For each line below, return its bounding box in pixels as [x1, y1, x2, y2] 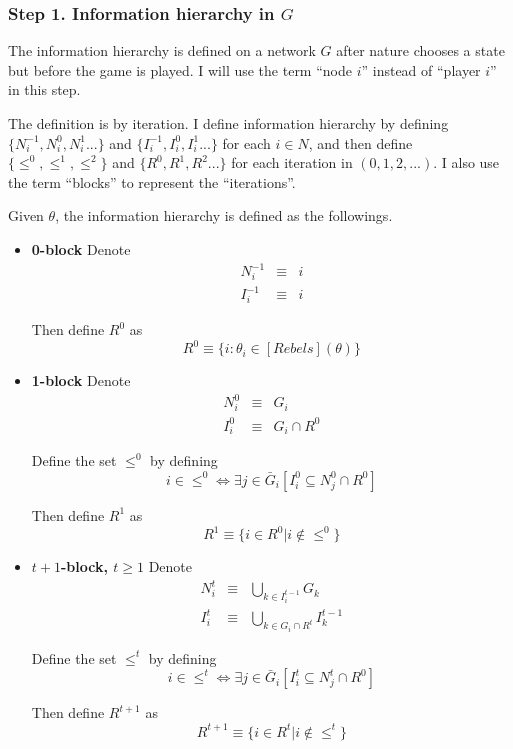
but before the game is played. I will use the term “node [8, 59, 352, 80]
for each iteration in [231, 152, 353, 173]
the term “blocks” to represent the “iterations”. [8, 171, 296, 192]
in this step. [8, 79, 81, 100]
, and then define [308, 132, 413, 153]
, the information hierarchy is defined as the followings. [55, 205, 393, 226]
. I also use [433, 152, 500, 173]
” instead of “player [361, 59, 481, 80]
